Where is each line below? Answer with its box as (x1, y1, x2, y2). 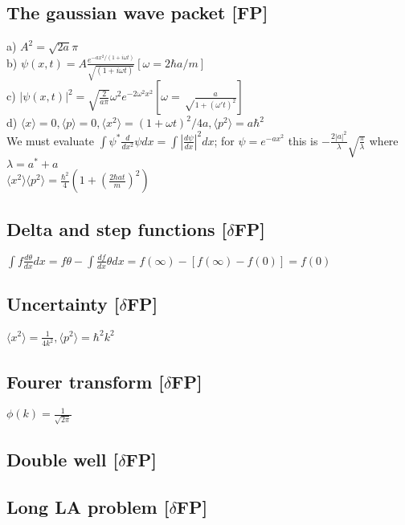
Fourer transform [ (6, 368, 164, 393)
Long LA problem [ (6, 494, 170, 519)
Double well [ (6, 447, 119, 472)
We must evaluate (6, 132, 94, 149)
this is (288, 132, 318, 149)
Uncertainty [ (6, 291, 120, 316)
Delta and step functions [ (6, 216, 227, 241)
